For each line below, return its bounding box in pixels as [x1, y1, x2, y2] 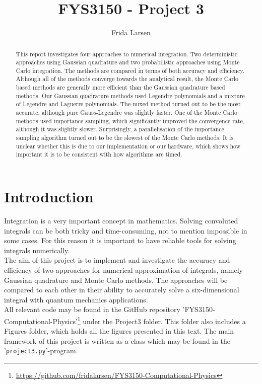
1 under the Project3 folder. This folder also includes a [77, 314, 246, 326]
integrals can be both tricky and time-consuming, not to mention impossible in [4, 225, 247, 236]
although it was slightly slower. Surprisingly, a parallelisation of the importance [16, 125, 224, 133]
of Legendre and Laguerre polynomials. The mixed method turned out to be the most [16, 100, 241, 108]
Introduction [4, 186, 94, 207]
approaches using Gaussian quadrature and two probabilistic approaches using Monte [16, 58, 240, 66]
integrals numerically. [4, 245, 70, 255]
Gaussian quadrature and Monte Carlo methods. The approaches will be [4, 274, 228, 285]
